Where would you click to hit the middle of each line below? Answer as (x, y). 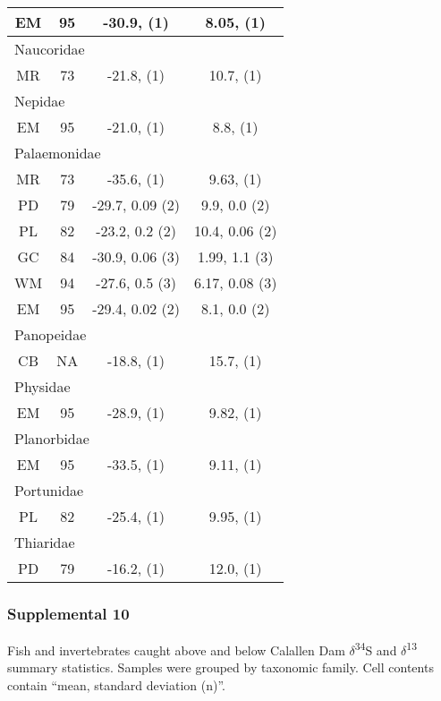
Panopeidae (51, 334)
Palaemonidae (58, 153)
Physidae (42, 386)
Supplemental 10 (68, 613)
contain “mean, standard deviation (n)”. (116, 685)
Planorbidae (52, 438)
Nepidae (40, 101)
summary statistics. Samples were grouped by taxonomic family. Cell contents (220, 667)
